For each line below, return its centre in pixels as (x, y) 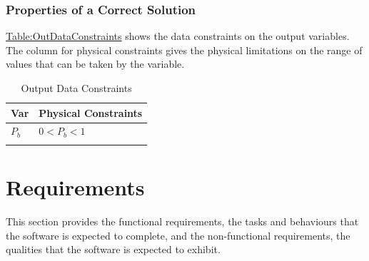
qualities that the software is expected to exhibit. (113, 249)
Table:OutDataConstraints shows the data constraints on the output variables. (178, 36)
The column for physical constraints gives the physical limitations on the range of (184, 50)
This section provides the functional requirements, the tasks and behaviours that (182, 221)
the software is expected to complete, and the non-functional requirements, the (178, 235)
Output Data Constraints (76, 88)
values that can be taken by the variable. (95, 64)
